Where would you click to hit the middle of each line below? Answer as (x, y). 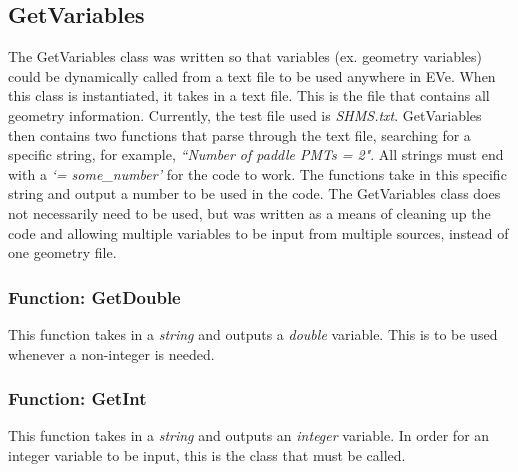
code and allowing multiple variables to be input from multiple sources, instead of (258, 232)
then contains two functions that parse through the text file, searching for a (239, 134)
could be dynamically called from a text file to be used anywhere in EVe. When (252, 75)
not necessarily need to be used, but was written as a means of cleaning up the (249, 212)
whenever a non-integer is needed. (111, 353)
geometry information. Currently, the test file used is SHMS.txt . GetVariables (245, 114)
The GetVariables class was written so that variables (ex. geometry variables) (245, 56)
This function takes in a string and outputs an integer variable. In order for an (249, 435)
